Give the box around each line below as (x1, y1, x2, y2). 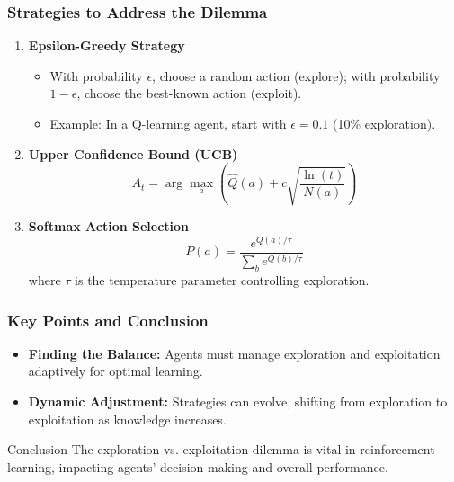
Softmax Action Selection (28, 217, 190, 236)
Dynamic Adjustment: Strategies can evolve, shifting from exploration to (28, 392, 448, 411)
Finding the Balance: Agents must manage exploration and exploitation (28, 344, 441, 362)
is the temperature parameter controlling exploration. (75, 271, 369, 290)
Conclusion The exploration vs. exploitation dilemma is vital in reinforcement (7, 440, 435, 459)
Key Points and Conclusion (7, 308, 209, 331)
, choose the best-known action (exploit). (76, 84, 302, 103)
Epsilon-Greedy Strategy (28, 36, 185, 55)
